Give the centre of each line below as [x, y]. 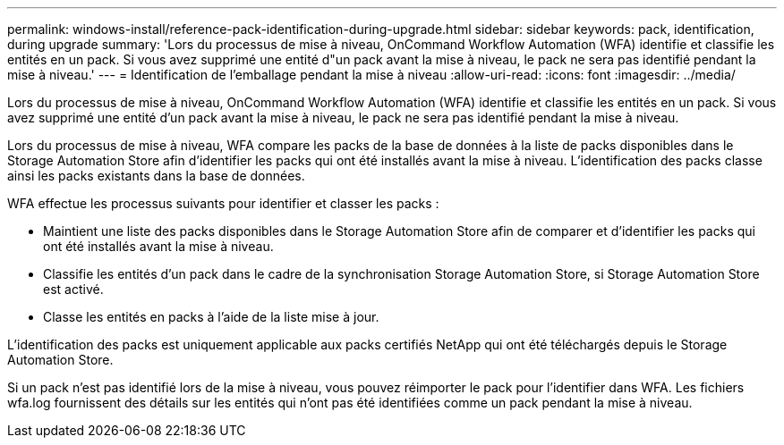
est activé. [73, 289]
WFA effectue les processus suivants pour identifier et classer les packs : [223, 203]
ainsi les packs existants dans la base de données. [156, 176]
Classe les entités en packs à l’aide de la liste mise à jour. [211, 317]
